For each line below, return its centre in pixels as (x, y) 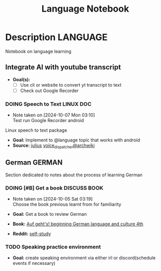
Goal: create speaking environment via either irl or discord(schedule (84, 258)
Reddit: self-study (32, 234)
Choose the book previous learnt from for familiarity (67, 204)
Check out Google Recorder (49, 90)
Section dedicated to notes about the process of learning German (74, 175)
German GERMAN (34, 163)
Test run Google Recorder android (48, 121)
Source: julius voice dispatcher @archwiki (54, 146)
